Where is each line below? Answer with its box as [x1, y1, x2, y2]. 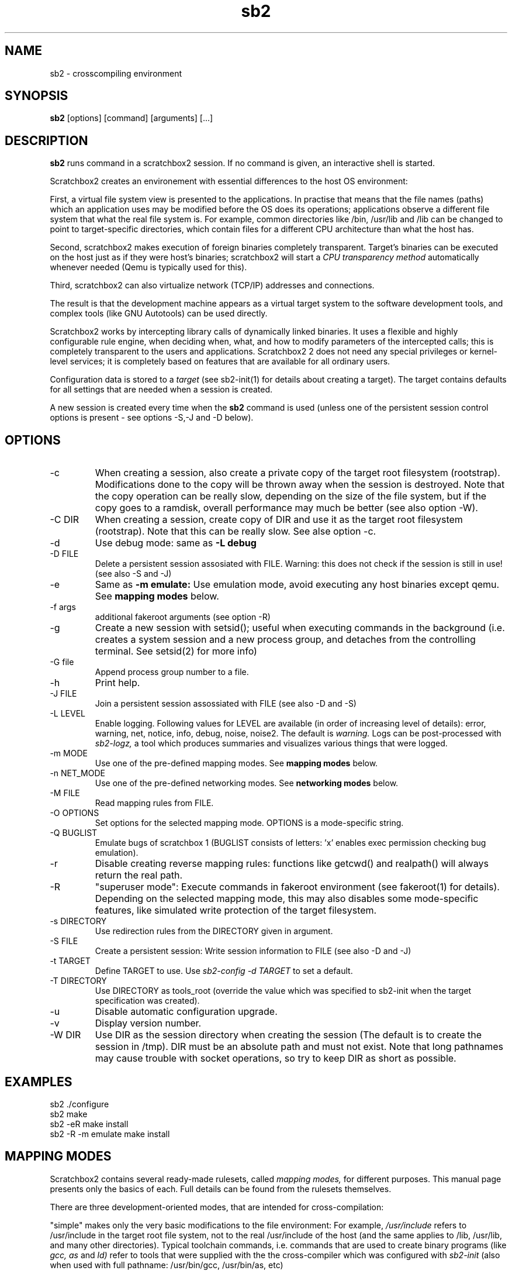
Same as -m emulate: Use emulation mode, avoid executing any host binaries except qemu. [95, 579, 500, 591]
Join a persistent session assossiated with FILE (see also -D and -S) [95, 698, 357, 709]
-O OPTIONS [50, 808, 99, 818]
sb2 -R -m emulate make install [50, 1128, 170, 1139]
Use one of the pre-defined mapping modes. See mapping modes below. [95, 758, 378, 769]
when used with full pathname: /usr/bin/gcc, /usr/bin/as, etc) [50, 1259, 283, 1270]
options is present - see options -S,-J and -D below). [50, 412, 254, 423]
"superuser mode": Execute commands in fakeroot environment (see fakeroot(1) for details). [95, 881, 500, 893]
